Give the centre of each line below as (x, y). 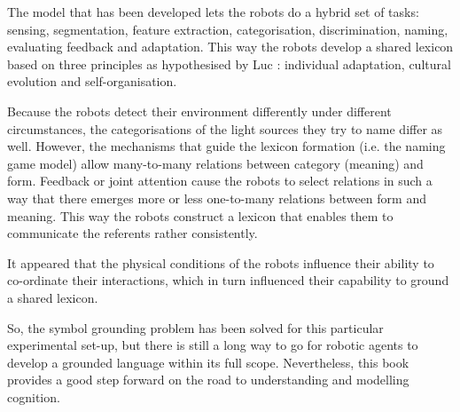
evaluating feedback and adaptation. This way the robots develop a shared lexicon (230, 47)
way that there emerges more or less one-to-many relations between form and (217, 198)
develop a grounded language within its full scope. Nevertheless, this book (208, 362)
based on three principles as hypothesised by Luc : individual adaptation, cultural (229, 63)
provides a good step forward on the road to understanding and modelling (208, 380)
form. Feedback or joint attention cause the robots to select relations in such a (220, 181)
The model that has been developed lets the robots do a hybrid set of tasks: (213, 12)
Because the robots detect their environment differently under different (199, 111)
